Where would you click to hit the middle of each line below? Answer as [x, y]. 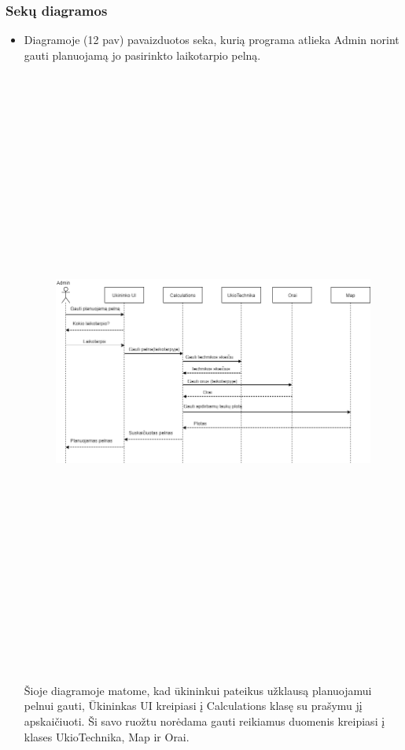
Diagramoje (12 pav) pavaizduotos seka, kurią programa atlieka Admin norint [212, 40]
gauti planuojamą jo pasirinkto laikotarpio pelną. [142, 55]
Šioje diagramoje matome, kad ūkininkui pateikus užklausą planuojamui [198, 690]
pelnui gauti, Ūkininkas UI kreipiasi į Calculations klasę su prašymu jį [193, 706]
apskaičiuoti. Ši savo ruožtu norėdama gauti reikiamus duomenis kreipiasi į [204, 721]
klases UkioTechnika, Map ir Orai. [107, 736]
